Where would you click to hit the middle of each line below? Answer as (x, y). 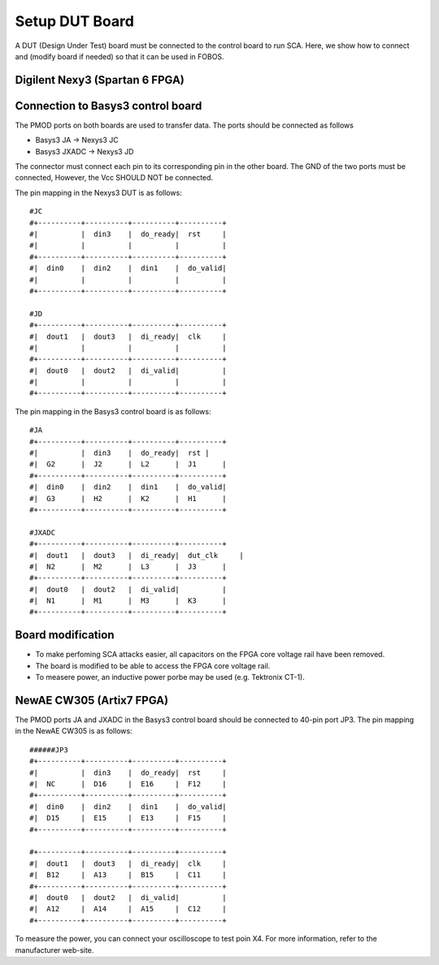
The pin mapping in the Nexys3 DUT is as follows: (98, 193)
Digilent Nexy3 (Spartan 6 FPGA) (100, 80)
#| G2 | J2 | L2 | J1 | (128, 464)
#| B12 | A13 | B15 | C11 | (128, 875)
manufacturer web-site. (54, 950)
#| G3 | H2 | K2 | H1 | (128, 498)
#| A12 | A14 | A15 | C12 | (128, 909)
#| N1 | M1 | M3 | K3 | (128, 601)
